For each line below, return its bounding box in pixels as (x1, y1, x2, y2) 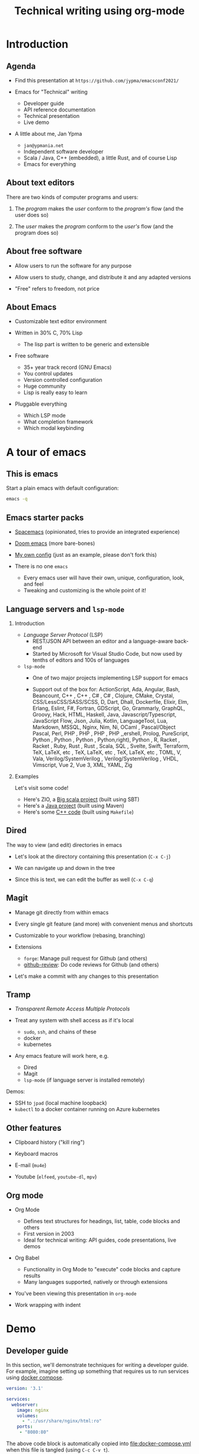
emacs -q (6, 496, 28, 502)
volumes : (17, 1412, 38, 1418)
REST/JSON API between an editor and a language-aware (32, 637, 174, 645)
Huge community (23, 382, 66, 390)
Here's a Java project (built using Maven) (23, 802, 124, 809)
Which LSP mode (23, 412, 66, 419)
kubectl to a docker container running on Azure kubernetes (14, 1106, 160, 1113)
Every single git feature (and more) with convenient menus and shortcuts (14, 920, 193, 927)
